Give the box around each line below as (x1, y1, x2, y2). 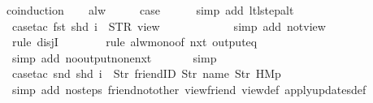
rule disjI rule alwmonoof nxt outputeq (11, 33, 258, 50)
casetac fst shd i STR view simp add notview (11, 17, 326, 34)
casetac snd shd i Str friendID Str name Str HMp (11, 65, 281, 82)
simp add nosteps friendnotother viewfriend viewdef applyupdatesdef (11, 80, 366, 97)
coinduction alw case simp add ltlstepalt (7, 2, 294, 18)
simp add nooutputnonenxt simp (11, 49, 217, 66)
